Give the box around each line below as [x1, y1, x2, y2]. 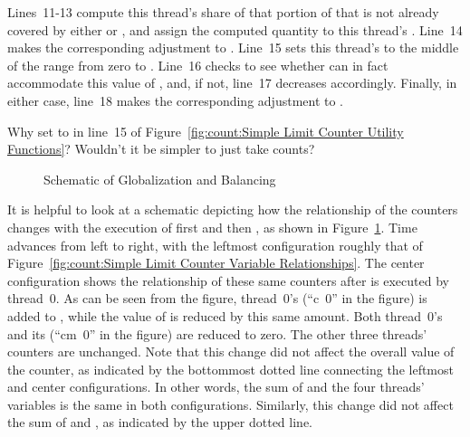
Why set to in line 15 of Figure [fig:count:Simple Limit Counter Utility [7, 121, 404, 140]
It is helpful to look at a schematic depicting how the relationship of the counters [7, 200, 458, 219]
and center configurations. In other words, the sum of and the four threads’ [7, 377, 425, 396]
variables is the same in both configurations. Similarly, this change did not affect [7, 394, 454, 413]
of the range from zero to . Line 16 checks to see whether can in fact [7, 55, 388, 74]
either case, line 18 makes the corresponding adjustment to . [7, 90, 344, 109]
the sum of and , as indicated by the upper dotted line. [7, 413, 312, 432]
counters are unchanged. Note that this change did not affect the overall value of [7, 342, 455, 361]
